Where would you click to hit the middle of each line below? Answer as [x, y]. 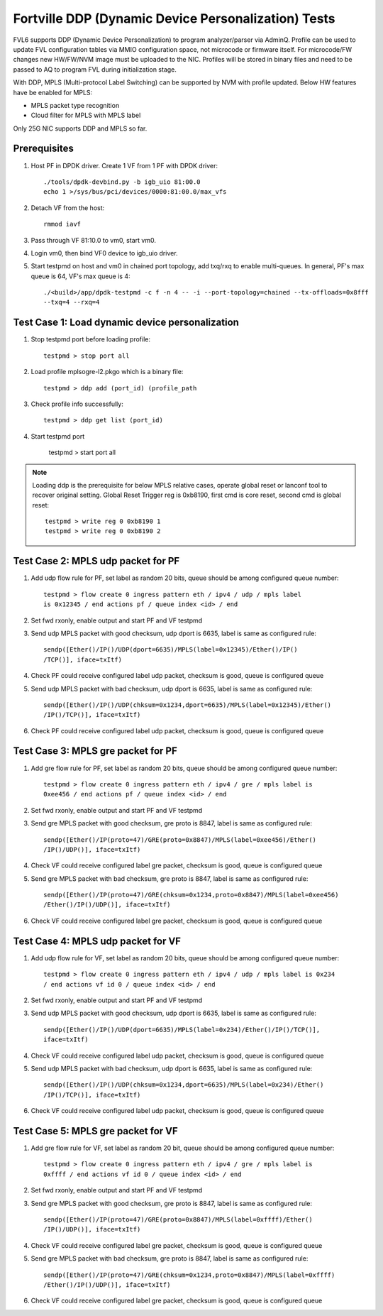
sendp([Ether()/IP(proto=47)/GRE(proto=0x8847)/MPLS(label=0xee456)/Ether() [180, 840]
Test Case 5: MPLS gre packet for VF [96, 1131]
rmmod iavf [62, 224]
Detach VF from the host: [68, 208]
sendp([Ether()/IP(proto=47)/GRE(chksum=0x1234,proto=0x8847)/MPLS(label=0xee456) [191, 895]
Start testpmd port [58, 436]
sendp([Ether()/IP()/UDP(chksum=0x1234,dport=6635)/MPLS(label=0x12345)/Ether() [188, 705]
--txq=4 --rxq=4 [72, 302]
